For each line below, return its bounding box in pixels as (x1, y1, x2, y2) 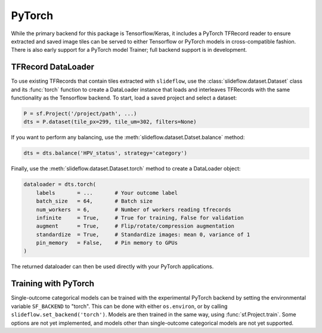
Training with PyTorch (11, 279, 95, 289)
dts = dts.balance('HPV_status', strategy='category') (23, 150, 187, 157)
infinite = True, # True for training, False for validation (36, 214, 244, 221)
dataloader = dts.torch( (23, 181, 97, 188)
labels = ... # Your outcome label (36, 189, 178, 196)
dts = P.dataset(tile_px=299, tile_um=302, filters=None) (23, 119, 197, 125)
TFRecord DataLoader (11, 62, 95, 72)
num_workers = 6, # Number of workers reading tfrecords (36, 206, 231, 213)
